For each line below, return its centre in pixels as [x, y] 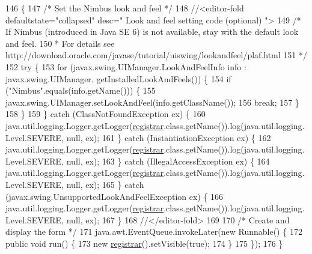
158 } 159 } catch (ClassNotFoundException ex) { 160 [106, 114]
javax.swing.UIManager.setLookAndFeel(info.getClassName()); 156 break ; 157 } [152, 102]
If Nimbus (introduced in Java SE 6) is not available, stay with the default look [152, 32]
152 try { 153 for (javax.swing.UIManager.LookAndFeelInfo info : [126, 66]
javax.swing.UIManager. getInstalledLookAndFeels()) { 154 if [118, 78]
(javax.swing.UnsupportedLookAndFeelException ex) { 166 [115, 196]
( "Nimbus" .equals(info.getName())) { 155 [81, 90]
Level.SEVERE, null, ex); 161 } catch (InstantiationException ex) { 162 [138, 137]
